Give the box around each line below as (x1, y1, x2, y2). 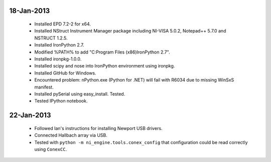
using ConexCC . (34, 146, 67, 152)
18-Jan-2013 (9, 6, 50, 15)
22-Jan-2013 (9, 111, 51, 119)
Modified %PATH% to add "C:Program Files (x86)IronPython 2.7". (34, 49, 170, 55)
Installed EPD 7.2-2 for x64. (34, 21, 91, 27)
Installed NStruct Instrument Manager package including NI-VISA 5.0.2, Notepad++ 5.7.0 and (34, 28, 226, 34)
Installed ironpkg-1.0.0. (34, 55, 82, 62)
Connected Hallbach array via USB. (34, 132, 108, 138)
